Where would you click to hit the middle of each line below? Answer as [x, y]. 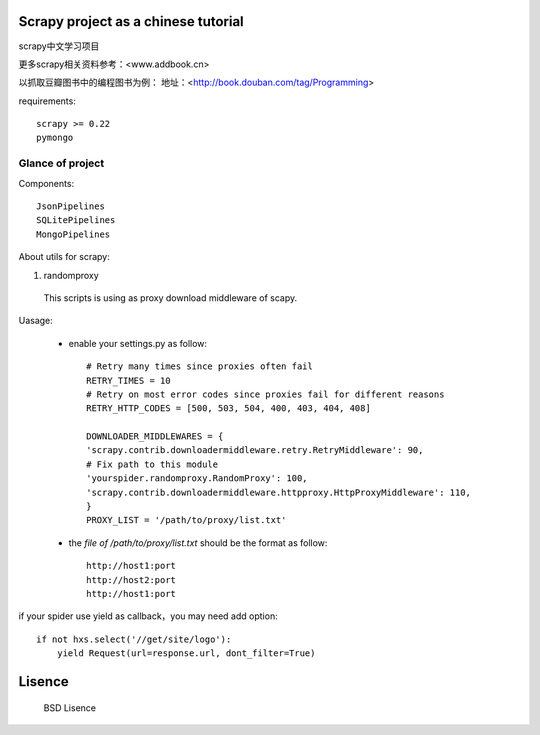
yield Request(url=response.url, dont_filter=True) [186, 653]
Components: [46, 183]
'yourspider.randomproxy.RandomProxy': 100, [197, 478]
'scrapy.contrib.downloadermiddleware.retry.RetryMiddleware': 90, [255, 450]
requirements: [47, 101]
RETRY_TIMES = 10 [128, 380]
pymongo [55, 138]
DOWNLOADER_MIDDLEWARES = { [155, 436]
